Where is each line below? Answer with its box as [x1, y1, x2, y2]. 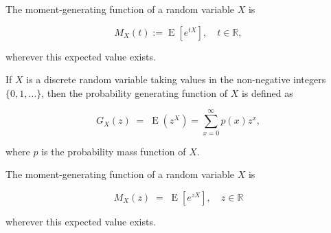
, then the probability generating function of [41, 85, 227, 100]
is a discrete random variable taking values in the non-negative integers [26, 72, 326, 87]
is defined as [241, 85, 293, 100]
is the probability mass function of [41, 144, 186, 158]
